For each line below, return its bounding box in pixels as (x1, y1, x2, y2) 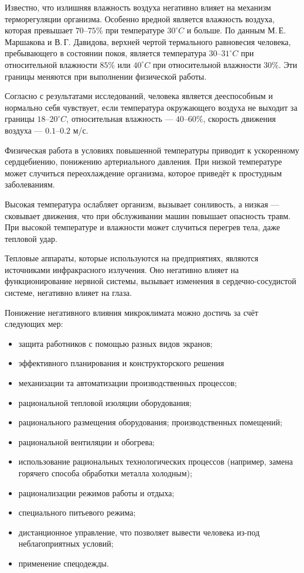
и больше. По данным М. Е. (186, 24, 286, 36)
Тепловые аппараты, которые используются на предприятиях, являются (5, 252, 258, 264)
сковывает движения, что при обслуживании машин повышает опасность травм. (5, 209, 291, 221)
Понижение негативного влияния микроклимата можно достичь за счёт (5, 306, 258, 318)
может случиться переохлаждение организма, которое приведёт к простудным (5, 166, 282, 179)
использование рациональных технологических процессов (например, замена (18, 455, 293, 468)
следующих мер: (5, 318, 63, 330)
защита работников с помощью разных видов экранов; (18, 337, 213, 349)
